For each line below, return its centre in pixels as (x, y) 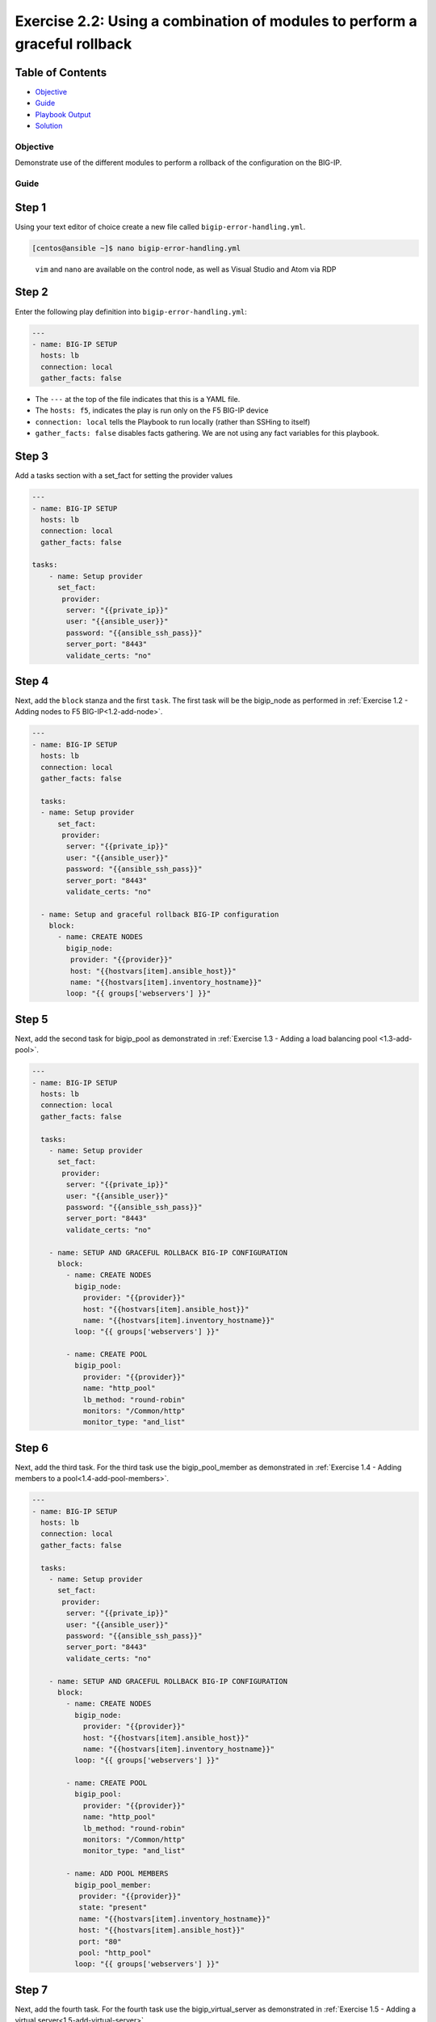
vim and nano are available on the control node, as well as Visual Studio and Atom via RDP (186, 269)
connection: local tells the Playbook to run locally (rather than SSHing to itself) (173, 421)
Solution (49, 126)
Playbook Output (63, 114)
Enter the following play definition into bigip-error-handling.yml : (131, 311)
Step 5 (31, 1019)
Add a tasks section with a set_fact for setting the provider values (124, 476)
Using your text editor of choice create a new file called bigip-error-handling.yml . (160, 226)
